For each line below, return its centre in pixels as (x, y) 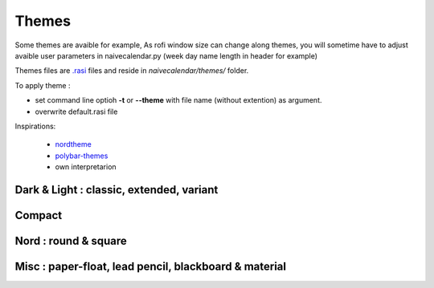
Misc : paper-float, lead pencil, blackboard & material (151, 266)
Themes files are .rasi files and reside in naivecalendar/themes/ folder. (132, 71)
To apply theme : (43, 85)
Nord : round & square (71, 241)
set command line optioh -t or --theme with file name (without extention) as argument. (178, 100)
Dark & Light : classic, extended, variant (117, 190)
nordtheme (73, 144)
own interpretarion (86, 167)
